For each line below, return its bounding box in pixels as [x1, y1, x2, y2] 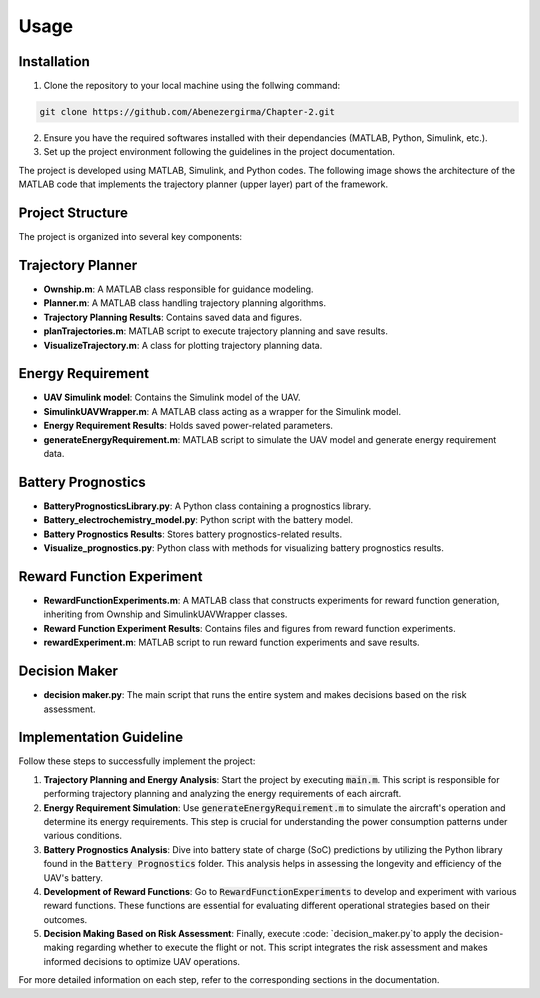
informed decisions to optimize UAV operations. [43, 955, 240, 967]
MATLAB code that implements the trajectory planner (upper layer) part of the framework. [18, 178, 389, 190]
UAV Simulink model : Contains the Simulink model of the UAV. [43, 391, 301, 404]
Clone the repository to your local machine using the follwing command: [43, 80, 341, 92]
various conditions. [43, 830, 123, 842]
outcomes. [43, 913, 88, 925]
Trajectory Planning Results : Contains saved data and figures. [43, 311, 302, 323]
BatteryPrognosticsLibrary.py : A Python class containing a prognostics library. [43, 500, 372, 512]
